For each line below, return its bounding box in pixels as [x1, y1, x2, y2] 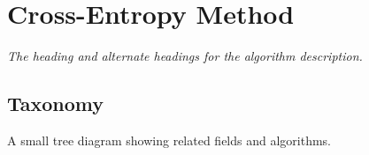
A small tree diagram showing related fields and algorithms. [7, 130, 332, 149]
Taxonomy [7, 90, 104, 117]
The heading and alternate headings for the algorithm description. [7, 47, 363, 65]
